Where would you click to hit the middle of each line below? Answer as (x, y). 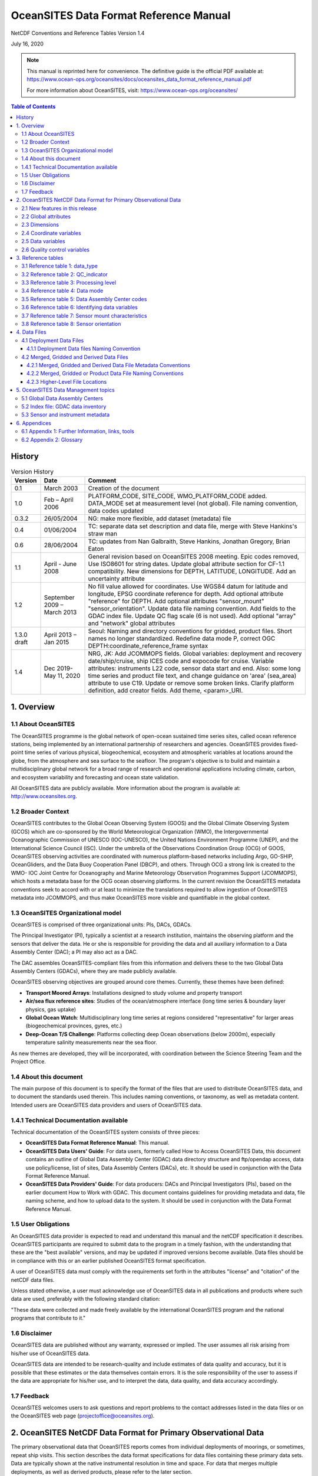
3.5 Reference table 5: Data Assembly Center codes (84, 299)
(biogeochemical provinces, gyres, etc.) (74, 1026)
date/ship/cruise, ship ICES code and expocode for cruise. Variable (181, 661)
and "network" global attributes (132, 623)
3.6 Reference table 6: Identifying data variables (80, 308)
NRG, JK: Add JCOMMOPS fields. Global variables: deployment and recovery (195, 654)
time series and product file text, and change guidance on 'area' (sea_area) (192, 675)
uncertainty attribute (116, 579)
